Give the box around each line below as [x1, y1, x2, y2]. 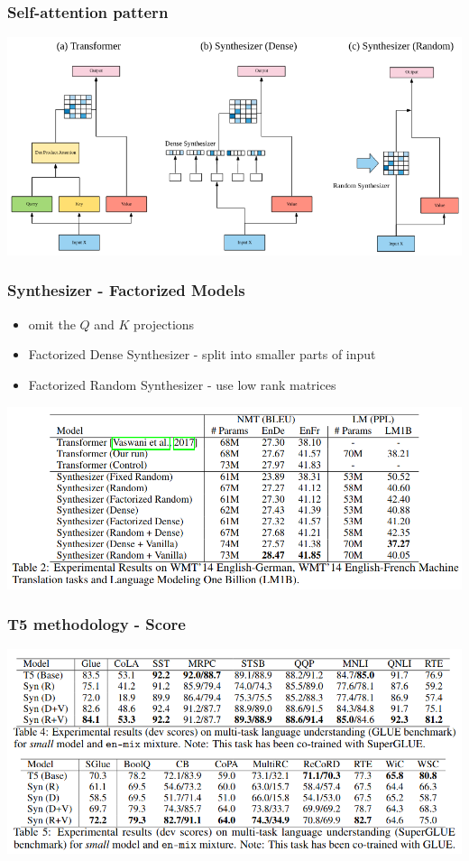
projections [133, 314, 195, 333]
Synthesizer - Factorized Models [7, 279, 245, 301]
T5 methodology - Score [7, 613, 186, 635]
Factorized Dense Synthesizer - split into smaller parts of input [28, 345, 376, 364]
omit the [28, 314, 76, 333]
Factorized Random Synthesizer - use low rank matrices [28, 375, 336, 393]
